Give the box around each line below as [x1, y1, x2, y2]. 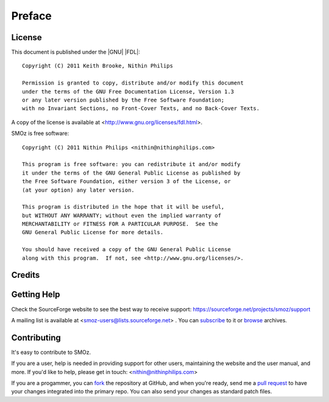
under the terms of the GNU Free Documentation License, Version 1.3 [22, 88, 235, 95]
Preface [11, 9, 52, 23]
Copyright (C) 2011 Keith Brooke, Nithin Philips [22, 63, 174, 69]
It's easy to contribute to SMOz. [11, 348, 91, 356]
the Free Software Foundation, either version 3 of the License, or [22, 178, 231, 185]
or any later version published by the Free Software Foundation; [22, 97, 225, 103]
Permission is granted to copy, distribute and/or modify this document [22, 80, 244, 86]
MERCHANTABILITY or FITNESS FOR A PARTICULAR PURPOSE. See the [22, 221, 219, 227]
